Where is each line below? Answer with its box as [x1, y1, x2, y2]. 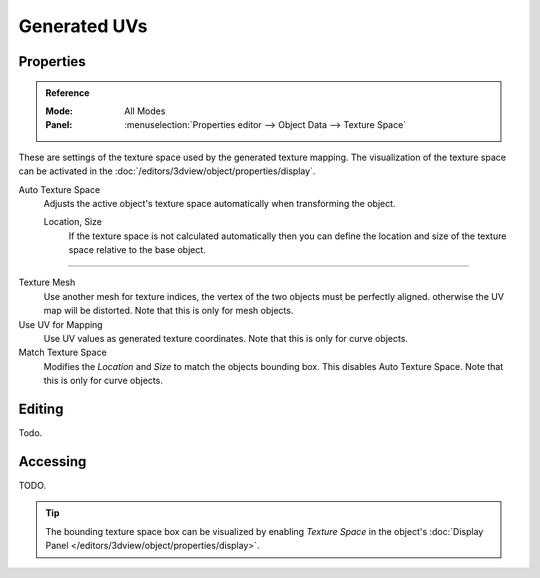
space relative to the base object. [68, 244, 207, 256]
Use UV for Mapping [18, 318, 104, 330]
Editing [18, 401, 64, 418]
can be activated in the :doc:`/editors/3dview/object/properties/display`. [18, 165, 316, 177]
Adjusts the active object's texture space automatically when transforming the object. [43, 197, 396, 209]
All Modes [124, 105, 166, 117]
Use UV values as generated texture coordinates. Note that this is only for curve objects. [43, 333, 409, 345]
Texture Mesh [18, 276, 76, 289]
